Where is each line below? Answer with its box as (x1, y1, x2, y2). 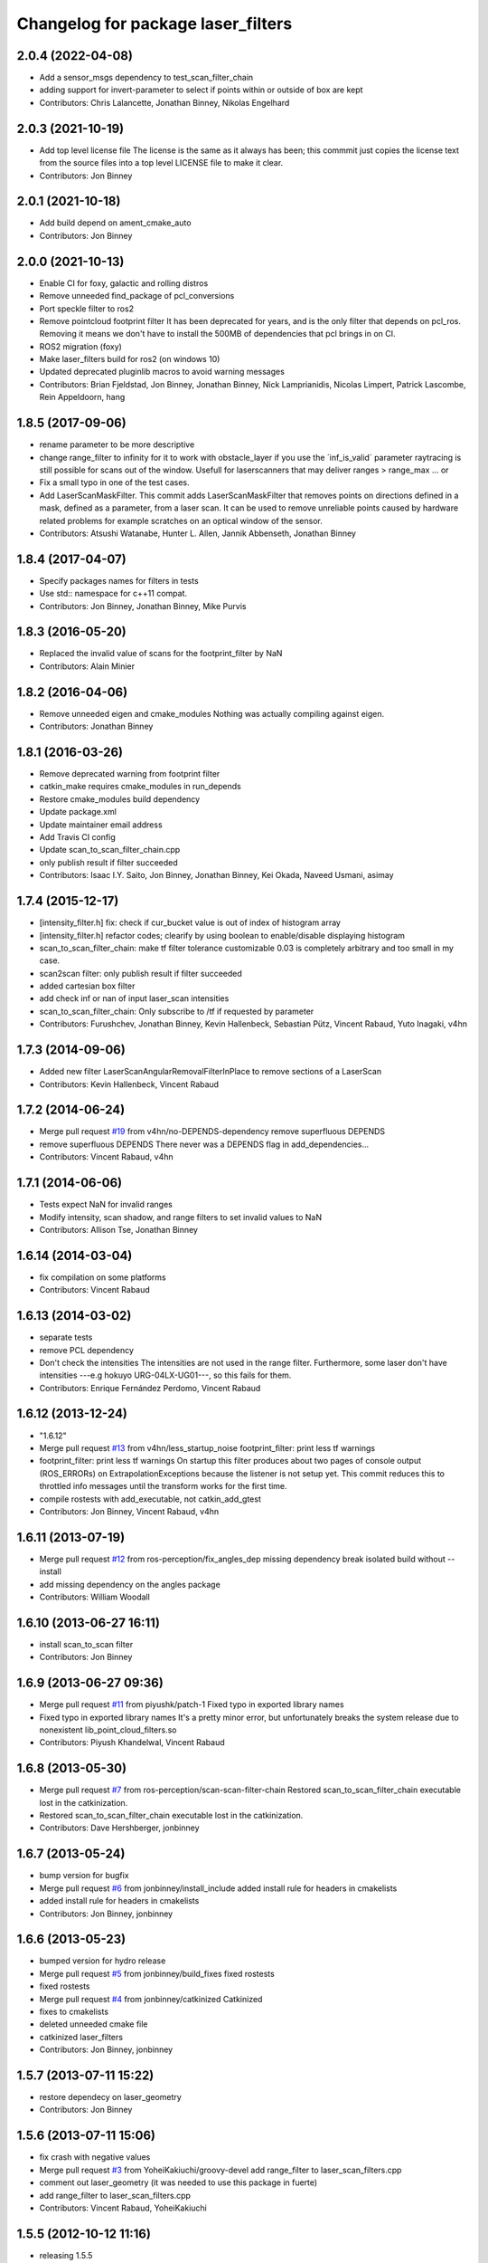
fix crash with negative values (39, 2152, 151, 2163)
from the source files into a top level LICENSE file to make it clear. (39, 158, 284, 168)
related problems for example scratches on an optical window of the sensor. (39, 515, 323, 526)
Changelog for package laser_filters (16, 14, 293, 33)
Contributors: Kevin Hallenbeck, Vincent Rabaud (39, 1078, 220, 1090)
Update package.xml (39, 807, 117, 817)
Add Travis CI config (39, 832, 117, 843)
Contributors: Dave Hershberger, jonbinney (39, 1822, 200, 1833)
